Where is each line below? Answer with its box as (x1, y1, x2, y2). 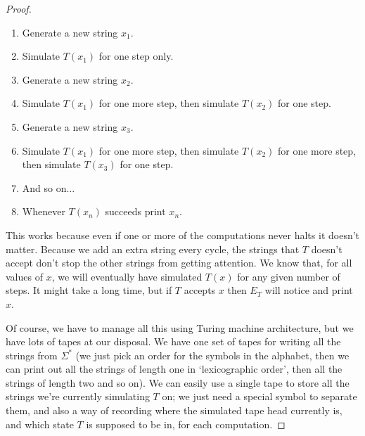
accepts (184, 283, 216, 297)
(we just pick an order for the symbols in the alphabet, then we (75, 347, 350, 362)
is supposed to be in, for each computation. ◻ (86, 416, 286, 431)
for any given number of (237, 269, 340, 283)
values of (6, 269, 43, 283)
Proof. (6, 1, 32, 15)
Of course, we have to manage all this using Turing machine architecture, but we (6, 320, 354, 335)
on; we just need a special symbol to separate (162, 389, 357, 404)
